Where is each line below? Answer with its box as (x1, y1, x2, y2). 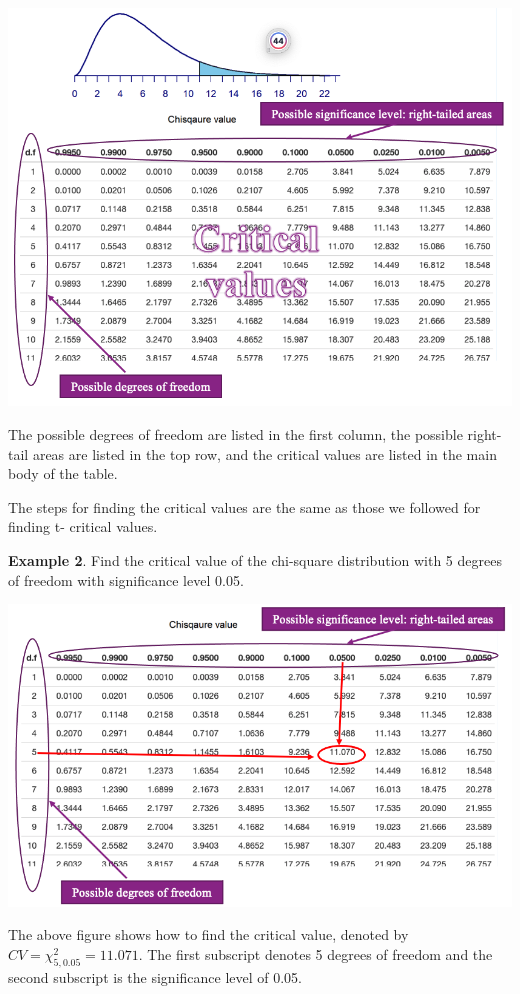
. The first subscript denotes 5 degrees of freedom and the (138, 944, 493, 965)
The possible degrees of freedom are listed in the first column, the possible (8, 424, 463, 445)
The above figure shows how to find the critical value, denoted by (8, 924, 409, 945)
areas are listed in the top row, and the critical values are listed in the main (32, 443, 497, 464)
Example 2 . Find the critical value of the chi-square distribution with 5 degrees (8, 550, 502, 571)
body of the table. (8, 463, 118, 484)
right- (467, 424, 502, 445)
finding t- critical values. (8, 516, 158, 537)
